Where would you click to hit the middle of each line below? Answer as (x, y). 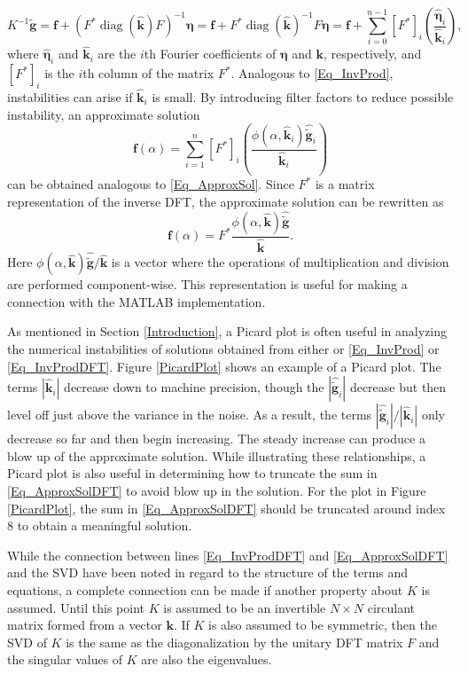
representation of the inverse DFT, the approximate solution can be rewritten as (226, 201)
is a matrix (345, 184)
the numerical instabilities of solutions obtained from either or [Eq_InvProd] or (223, 348)
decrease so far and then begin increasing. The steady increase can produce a (216, 439)
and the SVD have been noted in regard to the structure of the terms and (208, 572)
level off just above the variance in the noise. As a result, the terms (190, 415)
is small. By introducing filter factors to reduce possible (303, 97)
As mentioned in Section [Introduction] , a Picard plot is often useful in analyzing (227, 331)
